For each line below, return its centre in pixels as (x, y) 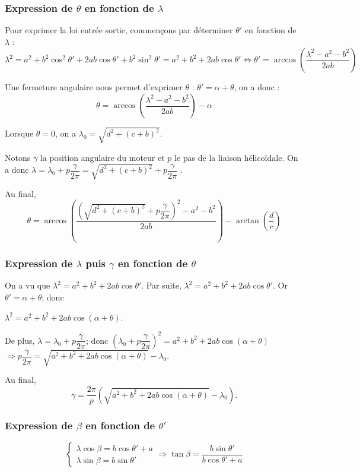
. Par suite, (161, 285)
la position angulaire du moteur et (102, 157)
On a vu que (28, 285)
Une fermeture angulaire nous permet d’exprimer (94, 87)
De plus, (20, 340)
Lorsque (19, 133)
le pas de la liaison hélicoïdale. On (236, 157)
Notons (18, 157)
